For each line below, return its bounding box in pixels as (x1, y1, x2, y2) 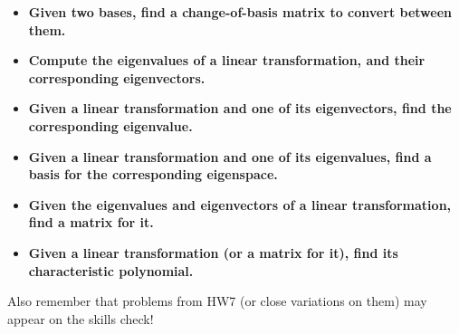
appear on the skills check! (7, 309, 154, 328)
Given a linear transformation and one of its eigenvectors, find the (28, 99, 452, 118)
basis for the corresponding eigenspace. (28, 165, 278, 184)
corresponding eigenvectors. (28, 68, 206, 87)
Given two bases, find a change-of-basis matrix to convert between (28, 3, 452, 21)
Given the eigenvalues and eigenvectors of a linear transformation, (28, 195, 452, 214)
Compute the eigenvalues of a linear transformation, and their (28, 51, 426, 70)
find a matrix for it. (28, 213, 154, 232)
